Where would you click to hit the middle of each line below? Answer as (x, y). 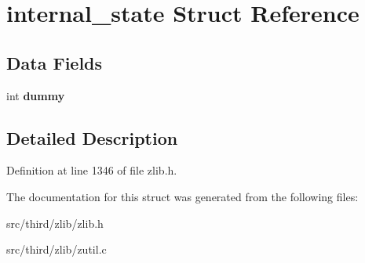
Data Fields (55, 62)
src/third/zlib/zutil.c (57, 249)
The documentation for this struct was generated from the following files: (182, 196)
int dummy (36, 95)
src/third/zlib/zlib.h (55, 223)
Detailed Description (92, 137)
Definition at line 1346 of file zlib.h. (92, 170)
